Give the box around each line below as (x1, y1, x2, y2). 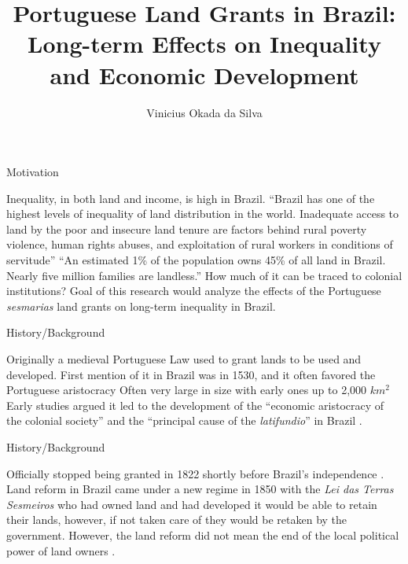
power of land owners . (6, 542, 116, 558)
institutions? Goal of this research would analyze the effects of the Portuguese (6, 282, 381, 299)
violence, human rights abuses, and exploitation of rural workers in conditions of (6, 236, 393, 253)
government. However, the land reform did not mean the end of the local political (6, 526, 399, 543)
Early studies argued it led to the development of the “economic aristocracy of (6, 396, 384, 413)
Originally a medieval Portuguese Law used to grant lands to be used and (6, 351, 362, 367)
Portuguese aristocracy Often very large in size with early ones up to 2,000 (6, 382, 367, 398)
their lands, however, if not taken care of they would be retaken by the (6, 511, 347, 528)
